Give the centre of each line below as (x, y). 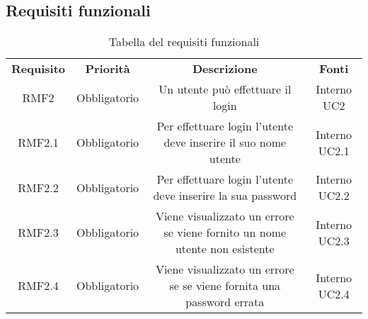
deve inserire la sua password (225, 196)
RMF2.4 (38, 286)
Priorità (108, 69)
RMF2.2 (38, 187)
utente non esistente (225, 249)
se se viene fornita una (225, 286)
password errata (225, 302)
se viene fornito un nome (225, 233)
